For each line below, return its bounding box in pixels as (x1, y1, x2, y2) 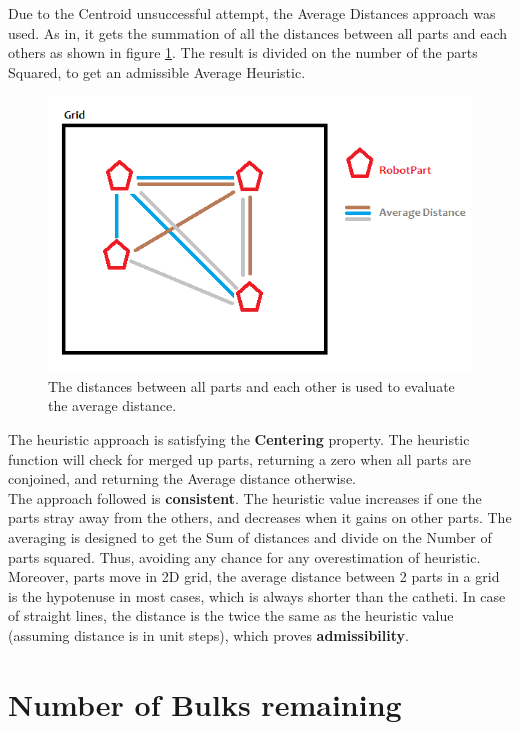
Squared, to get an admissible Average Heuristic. (8, 61, 306, 82)
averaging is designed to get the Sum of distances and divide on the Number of (8, 527, 492, 547)
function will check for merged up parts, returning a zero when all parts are (8, 448, 471, 469)
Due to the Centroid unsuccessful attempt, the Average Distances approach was (8, 3, 496, 23)
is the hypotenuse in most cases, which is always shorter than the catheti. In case (8, 585, 506, 606)
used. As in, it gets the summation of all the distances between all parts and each (8, 22, 508, 43)
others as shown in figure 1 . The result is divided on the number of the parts (8, 42, 478, 63)
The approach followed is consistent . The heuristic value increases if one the (8, 487, 482, 508)
